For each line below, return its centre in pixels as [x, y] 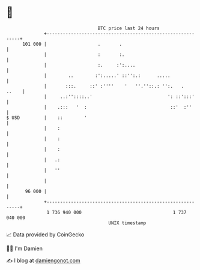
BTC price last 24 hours [129, 28]
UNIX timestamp [127, 223]
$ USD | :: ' [47, 118]
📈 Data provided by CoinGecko [45, 235]
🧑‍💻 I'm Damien [25, 248]
